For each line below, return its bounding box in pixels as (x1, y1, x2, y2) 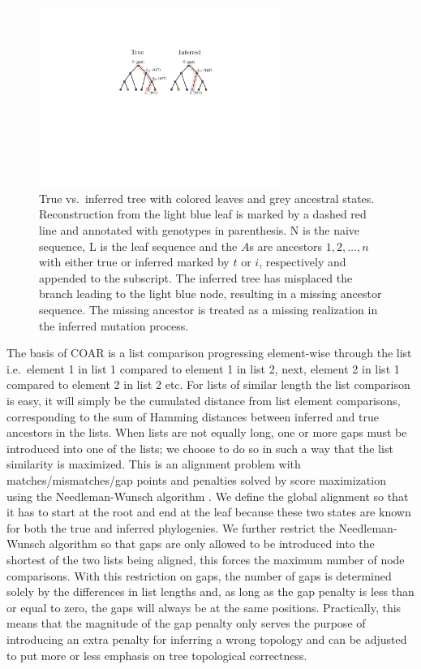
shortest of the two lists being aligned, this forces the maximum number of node (6, 550, 405, 568)
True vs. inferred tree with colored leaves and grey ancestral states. (39, 189, 375, 206)
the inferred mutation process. (39, 317, 189, 334)
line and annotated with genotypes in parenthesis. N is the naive (39, 222, 360, 239)
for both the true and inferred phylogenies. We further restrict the (6, 519, 335, 536)
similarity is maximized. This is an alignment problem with (6, 455, 301, 473)
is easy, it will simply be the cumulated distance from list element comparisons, (6, 392, 401, 409)
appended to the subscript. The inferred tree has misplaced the (39, 269, 353, 286)
